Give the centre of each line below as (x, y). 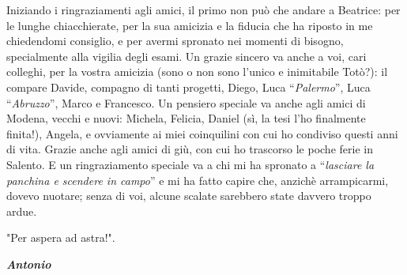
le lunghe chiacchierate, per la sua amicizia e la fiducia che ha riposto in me (190, 25)
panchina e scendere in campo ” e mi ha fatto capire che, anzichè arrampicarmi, (198, 180)
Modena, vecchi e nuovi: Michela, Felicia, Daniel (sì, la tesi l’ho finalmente (186, 118)
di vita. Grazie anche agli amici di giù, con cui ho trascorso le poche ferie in (190, 149)
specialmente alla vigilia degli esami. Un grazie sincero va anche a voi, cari (187, 56)
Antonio (29, 264)
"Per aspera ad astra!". (61, 237)
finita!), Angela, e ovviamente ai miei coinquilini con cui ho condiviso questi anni (202, 133)
